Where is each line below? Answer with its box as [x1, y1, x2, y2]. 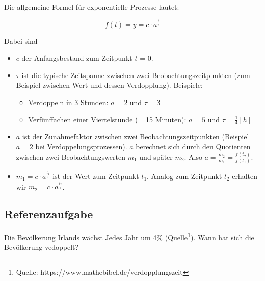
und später [139, 151, 173, 162]
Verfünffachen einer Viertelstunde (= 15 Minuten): [28, 114, 187, 124]
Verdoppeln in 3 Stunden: [28, 96, 109, 107]
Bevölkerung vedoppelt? [4, 242, 79, 252]
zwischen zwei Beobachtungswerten [16, 151, 126, 162]
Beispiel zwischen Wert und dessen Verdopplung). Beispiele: [16, 80, 203, 90]
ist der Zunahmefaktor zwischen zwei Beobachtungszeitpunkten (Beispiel [22, 131, 249, 142]
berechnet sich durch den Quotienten [136, 141, 251, 151]
